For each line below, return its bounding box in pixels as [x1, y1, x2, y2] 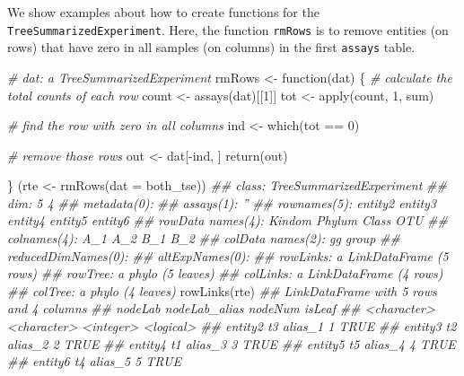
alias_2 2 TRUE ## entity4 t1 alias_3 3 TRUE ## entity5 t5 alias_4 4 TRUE [7, 334, 456, 353]
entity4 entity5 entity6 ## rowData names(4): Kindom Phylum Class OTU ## [7, 211, 448, 230]
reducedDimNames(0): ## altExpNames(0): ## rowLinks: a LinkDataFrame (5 [7, 246, 449, 265]
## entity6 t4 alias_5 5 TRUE [7, 352, 182, 371]
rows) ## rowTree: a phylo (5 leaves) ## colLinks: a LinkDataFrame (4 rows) [7, 264, 443, 283]
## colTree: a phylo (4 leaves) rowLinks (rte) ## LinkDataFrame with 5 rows [7, 281, 437, 300]
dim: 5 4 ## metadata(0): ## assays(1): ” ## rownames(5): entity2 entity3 [7, 193, 437, 212]
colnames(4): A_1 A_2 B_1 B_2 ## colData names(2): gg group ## [7, 229, 400, 248]
